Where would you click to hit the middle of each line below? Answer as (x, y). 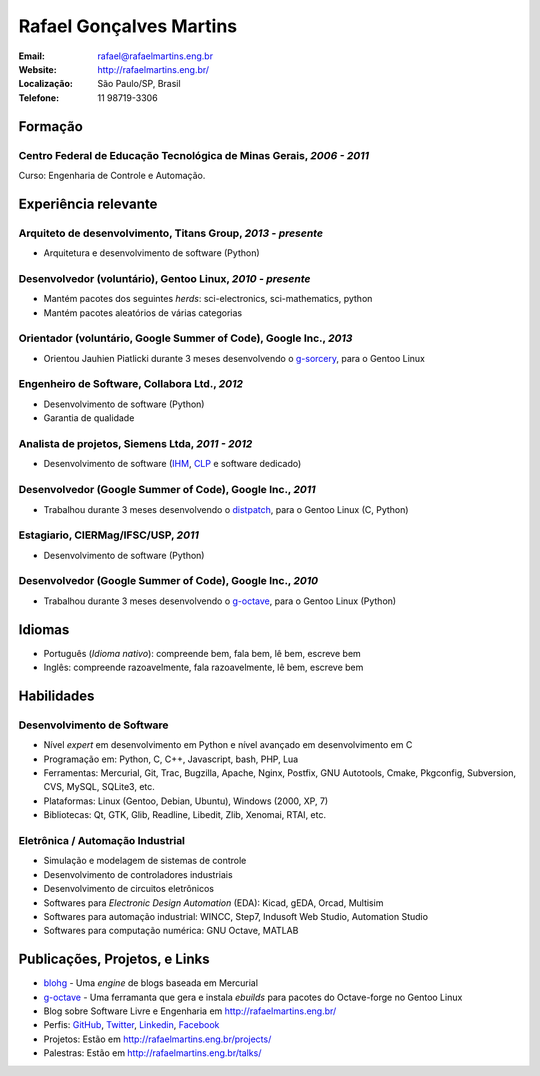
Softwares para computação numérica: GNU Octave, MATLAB (171, 931)
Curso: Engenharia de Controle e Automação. (112, 175)
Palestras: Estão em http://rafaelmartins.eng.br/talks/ (152, 1053)
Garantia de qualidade (89, 418)
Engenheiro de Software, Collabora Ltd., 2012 (131, 384)
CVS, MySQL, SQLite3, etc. (99, 787)
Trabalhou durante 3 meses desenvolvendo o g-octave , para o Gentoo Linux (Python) (220, 601)
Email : (31, 56)
